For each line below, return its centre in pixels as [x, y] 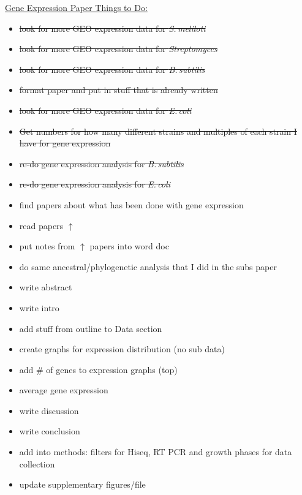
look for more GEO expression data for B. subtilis [112, 69]
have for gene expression [65, 143]
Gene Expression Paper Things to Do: [76, 7]
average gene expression [64, 390]
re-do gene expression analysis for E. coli [95, 184]
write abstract [46, 287]
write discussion [49, 410]
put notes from [47, 246]
